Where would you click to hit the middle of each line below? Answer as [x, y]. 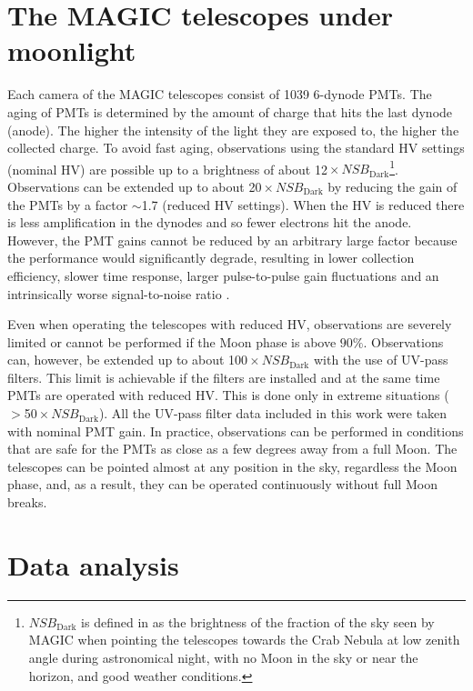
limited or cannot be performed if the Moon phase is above [172, 341]
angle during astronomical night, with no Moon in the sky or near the [223, 657]
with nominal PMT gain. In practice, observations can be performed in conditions [236, 431]
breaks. [27, 502]
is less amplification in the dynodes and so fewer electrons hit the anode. [210, 222]
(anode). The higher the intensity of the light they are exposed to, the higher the [233, 130]
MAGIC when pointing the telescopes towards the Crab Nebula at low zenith [244, 640]
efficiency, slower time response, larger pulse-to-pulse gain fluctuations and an [223, 275]
